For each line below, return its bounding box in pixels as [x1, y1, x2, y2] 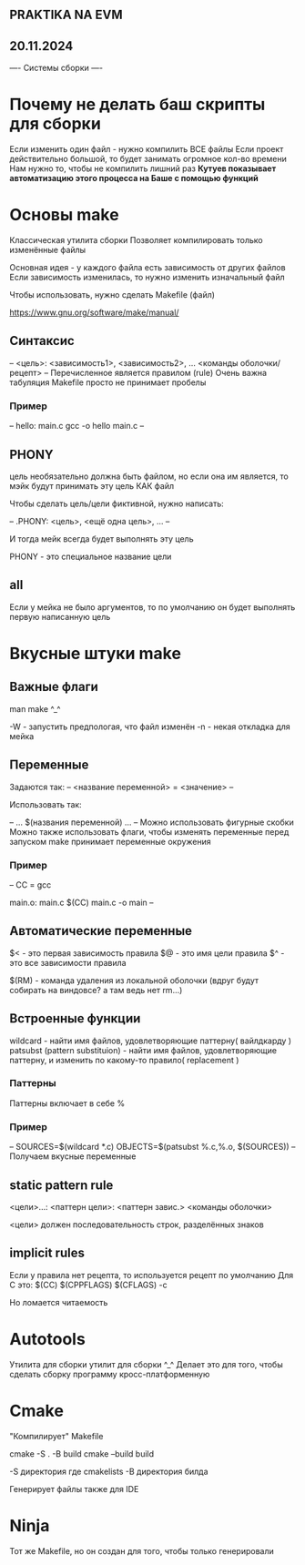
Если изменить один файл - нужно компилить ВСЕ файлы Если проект [9, 144, 284, 155]
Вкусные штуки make [9, 644, 182, 664]
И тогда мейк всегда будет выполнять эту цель [9, 534, 194, 544]
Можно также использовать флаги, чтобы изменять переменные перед [9, 826, 290, 837]
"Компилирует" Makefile [9, 1430, 104, 1441]
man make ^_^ [9, 703, 61, 714]
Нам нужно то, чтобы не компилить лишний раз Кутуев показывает [9, 163, 277, 174]
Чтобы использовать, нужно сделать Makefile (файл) [9, 290, 216, 300]
